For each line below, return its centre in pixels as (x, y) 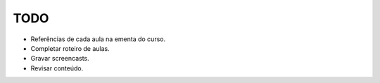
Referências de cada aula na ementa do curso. (98, 39)
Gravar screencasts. (60, 59)
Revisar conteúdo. (57, 68)
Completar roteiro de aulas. (70, 48)
